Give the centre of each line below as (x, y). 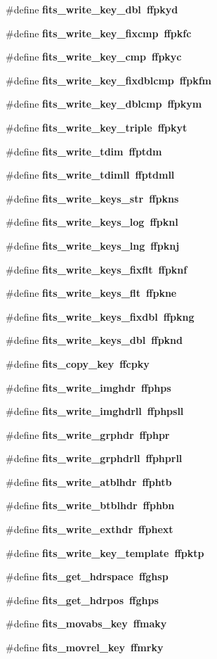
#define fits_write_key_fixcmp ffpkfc (99, 33)
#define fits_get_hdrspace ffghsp (87, 576)
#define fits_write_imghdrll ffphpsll (95, 411)
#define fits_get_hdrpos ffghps (82, 600)
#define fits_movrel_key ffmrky (85, 647)
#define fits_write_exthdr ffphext (90, 529)
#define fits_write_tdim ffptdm (84, 151)
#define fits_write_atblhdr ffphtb (89, 481)
